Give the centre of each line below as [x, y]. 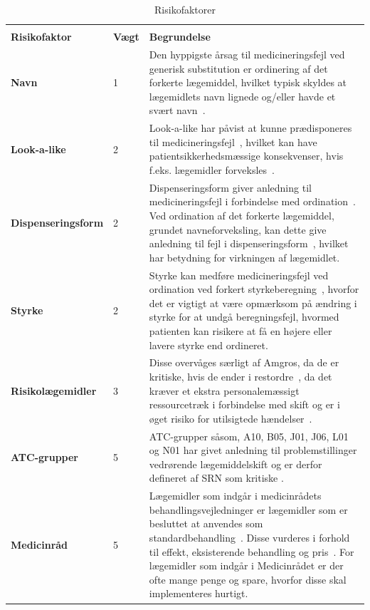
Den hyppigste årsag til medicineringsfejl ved [247, 54]
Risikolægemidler [54, 390]
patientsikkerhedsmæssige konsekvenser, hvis [246, 156]
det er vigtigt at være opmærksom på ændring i [253, 303]
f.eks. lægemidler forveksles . [212, 169]
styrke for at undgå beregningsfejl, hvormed [244, 317]
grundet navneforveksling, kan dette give [238, 229]
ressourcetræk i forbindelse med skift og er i [244, 404]
